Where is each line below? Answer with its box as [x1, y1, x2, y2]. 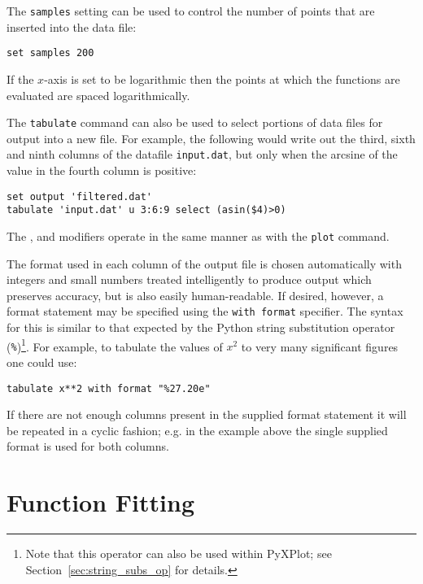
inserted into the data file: [7, 18, 137, 35]
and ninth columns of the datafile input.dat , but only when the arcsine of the [7, 146, 398, 163]
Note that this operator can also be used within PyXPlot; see [25, 545, 332, 562]
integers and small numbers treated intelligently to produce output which [7, 271, 372, 288]
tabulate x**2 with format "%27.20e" [7, 382, 211, 394]
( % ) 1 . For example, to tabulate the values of [7, 335, 223, 355]
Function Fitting [7, 486, 195, 519]
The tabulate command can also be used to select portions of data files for [7, 114, 383, 131]
